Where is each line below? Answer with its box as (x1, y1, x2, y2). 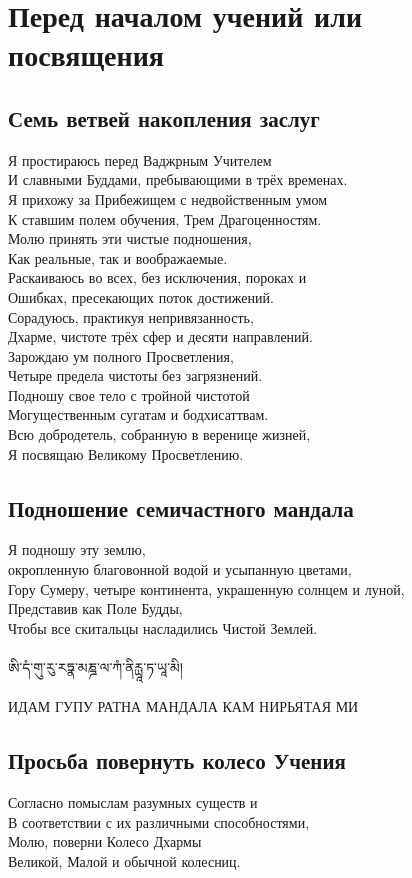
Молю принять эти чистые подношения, (8, 228, 252, 249)
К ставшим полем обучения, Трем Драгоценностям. (8, 208, 322, 229)
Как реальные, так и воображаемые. (8, 247, 228, 268)
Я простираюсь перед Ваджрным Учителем (8, 149, 272, 170)
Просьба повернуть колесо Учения (8, 745, 346, 776)
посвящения (8, 34, 164, 75)
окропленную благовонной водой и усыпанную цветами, (8, 559, 352, 580)
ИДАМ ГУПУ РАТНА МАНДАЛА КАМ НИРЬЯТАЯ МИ (8, 696, 359, 717)
